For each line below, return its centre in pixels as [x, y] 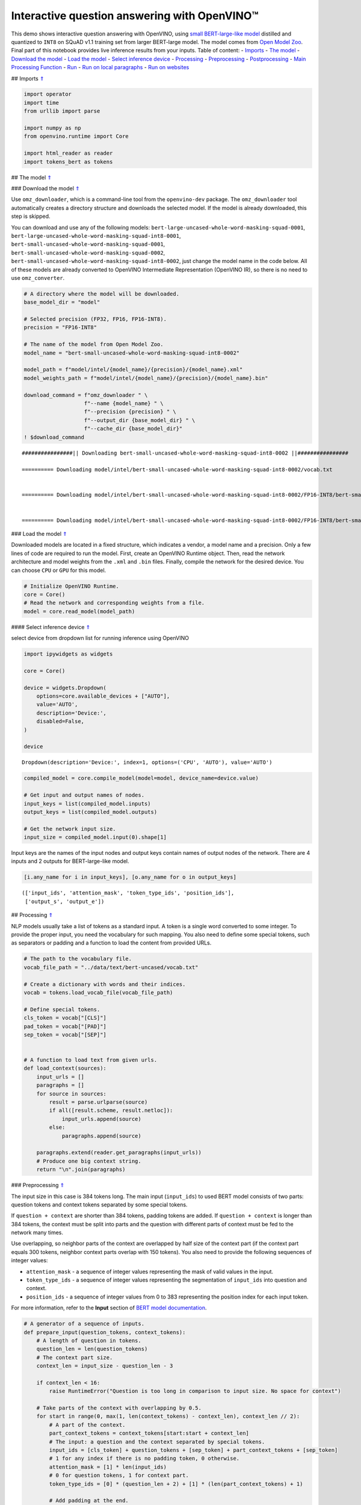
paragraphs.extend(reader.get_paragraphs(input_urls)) [119, 1153]
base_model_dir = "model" [62, 302]
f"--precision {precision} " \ [130, 412]
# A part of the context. [87, 1425]
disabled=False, [60, 721]
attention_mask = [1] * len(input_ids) [108, 1467]
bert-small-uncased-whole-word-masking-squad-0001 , [88, 244]
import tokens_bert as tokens [68, 162]
